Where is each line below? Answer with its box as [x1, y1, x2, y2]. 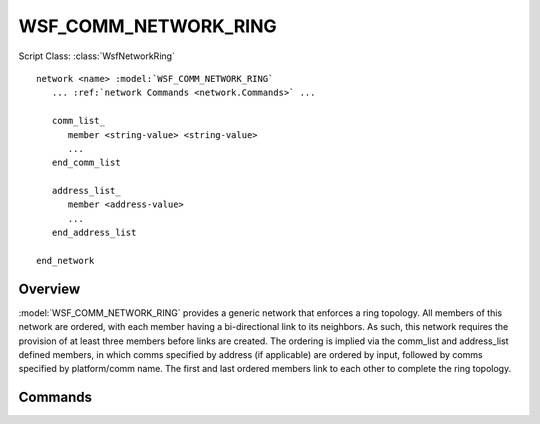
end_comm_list [51, 157, 121, 169]
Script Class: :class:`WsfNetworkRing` [18, 50, 175, 62]
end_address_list [51, 227, 137, 239]
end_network [36, 255, 95, 267]
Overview [18, 280, 81, 297]
